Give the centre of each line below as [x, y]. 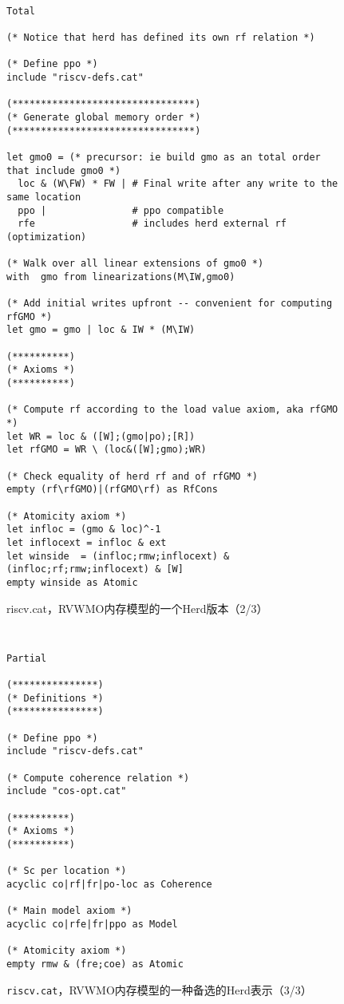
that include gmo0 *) [64, 170]
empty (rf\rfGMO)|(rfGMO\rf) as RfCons [112, 490]
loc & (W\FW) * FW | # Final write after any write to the [178, 184]
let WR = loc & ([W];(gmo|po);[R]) [101, 436]
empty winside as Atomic [72, 582]
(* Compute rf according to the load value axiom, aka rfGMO [172, 410]
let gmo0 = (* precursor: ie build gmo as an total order [164, 157]
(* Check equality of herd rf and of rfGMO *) [132, 476]
